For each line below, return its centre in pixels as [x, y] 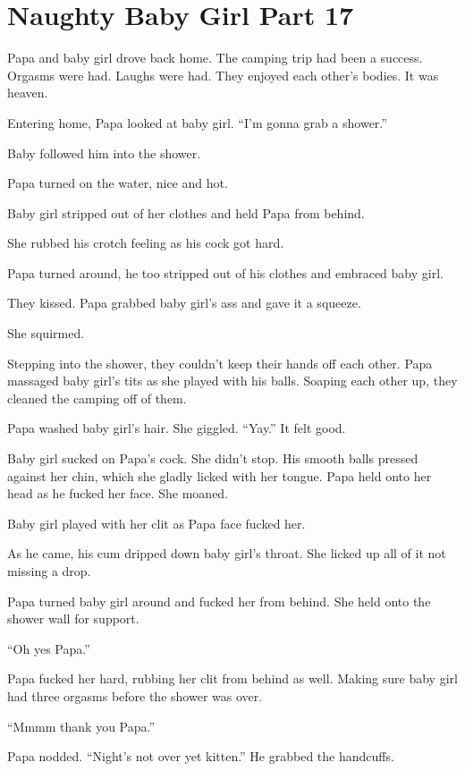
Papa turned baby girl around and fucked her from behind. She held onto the [219, 601]
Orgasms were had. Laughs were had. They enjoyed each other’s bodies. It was [223, 75]
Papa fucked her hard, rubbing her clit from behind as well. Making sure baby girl [232, 678]
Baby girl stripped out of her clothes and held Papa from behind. [186, 212]
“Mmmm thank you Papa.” [81, 726]
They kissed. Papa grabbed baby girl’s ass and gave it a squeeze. [184, 303]
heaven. [28, 93]
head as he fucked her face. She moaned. [118, 493]
